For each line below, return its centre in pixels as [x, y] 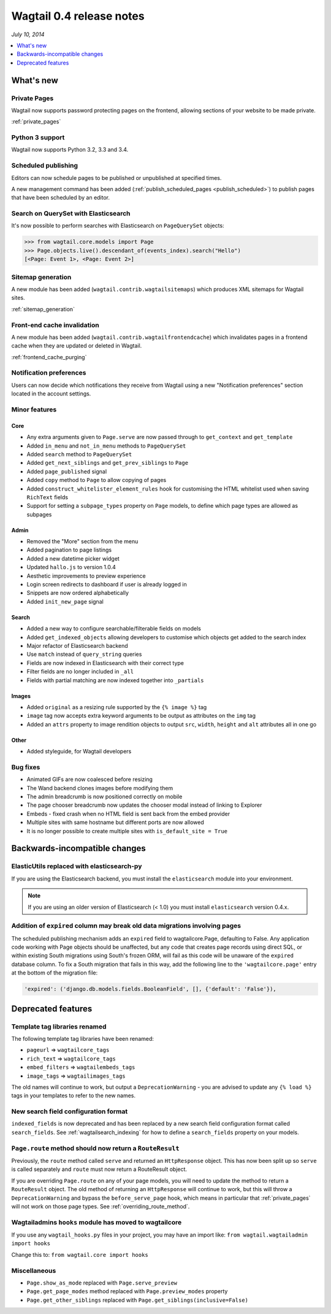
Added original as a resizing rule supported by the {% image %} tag [117, 707]
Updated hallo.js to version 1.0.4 [71, 567]
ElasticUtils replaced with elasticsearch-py [77, 866]
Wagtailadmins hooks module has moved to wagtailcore [97, 1222]
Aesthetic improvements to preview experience [86, 576]
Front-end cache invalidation [55, 325]
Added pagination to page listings [69, 550]
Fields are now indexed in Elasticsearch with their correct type [105, 663]
